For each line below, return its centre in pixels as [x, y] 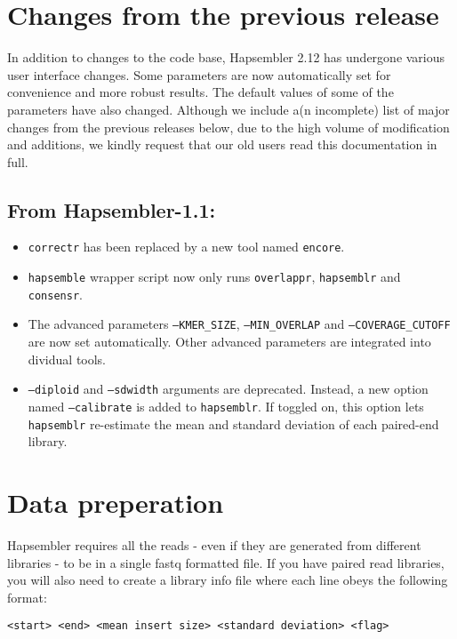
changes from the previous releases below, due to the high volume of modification [228, 127]
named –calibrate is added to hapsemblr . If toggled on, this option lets [226, 406]
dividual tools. [67, 359]
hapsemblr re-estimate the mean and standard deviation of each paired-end [233, 423]
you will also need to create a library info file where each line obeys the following [228, 580]
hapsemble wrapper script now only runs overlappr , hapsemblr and [214, 277]
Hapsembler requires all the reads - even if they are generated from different [214, 544]
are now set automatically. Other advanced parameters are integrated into [229, 342]
